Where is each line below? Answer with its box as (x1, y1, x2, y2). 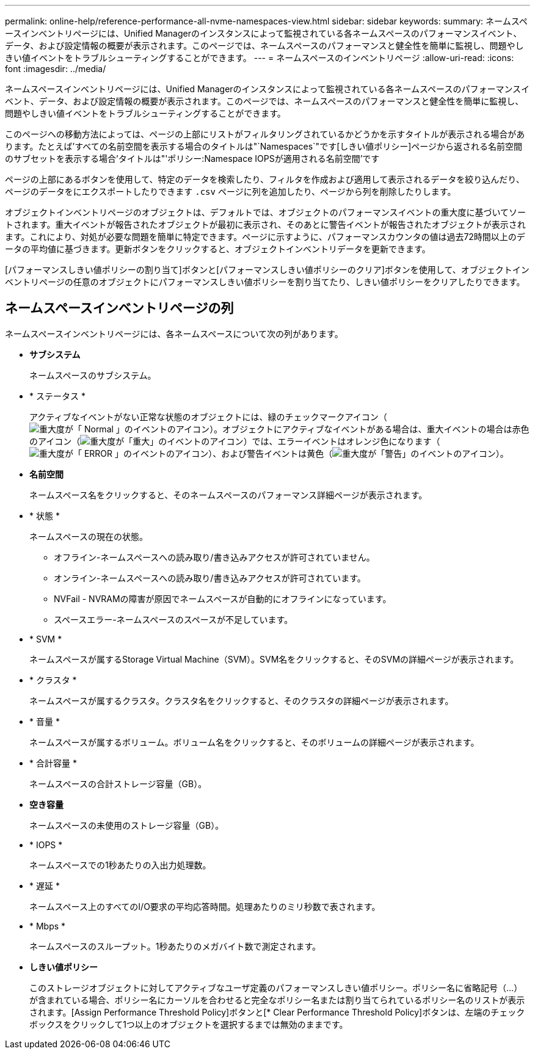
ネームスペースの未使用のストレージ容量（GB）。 (29, 820, 224, 830)
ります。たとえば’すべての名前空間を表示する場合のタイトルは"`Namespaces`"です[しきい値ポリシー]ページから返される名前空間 (5, 141, 523, 151)
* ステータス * (29, 390, 86, 401)
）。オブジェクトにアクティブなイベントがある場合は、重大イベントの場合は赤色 (209, 423, 530, 434)
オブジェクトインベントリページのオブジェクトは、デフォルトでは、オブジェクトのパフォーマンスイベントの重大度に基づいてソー (5, 207, 526, 217)
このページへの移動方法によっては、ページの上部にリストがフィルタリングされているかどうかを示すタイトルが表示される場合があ (5, 129, 525, 139)
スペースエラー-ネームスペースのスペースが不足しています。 (54, 614, 293, 625)
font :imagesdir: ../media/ (5, 64, 106, 74)
